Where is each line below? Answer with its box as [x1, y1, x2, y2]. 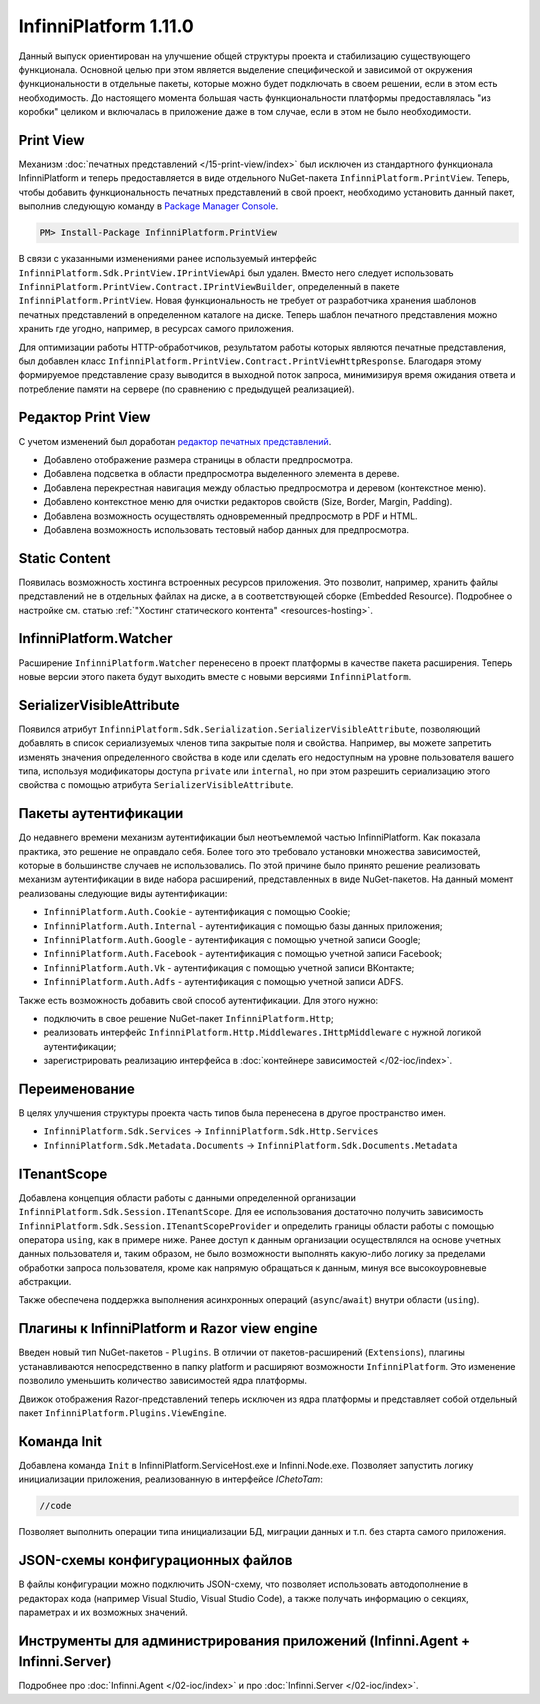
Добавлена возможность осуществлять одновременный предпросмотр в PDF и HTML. [43, 510, 419, 522]
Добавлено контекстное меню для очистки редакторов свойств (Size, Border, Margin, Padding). [43, 496, 453, 508]
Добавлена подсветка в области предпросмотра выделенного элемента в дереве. [43, 468, 400, 480]
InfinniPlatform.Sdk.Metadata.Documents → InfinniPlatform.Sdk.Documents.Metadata [43, 1139, 458, 1151]
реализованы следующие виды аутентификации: [18, 887, 228, 899]
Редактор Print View [18, 409, 151, 426]
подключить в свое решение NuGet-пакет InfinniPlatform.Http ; [43, 1012, 334, 1024]
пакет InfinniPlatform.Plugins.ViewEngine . [18, 1406, 227, 1419]
